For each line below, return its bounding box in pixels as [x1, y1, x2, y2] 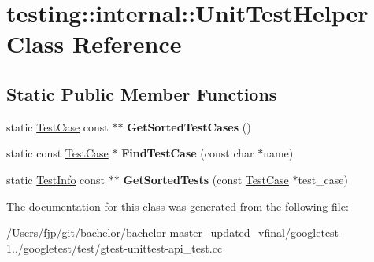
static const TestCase [6, 145, 109, 161]
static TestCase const [6, 118, 109, 135]
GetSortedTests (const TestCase [123, 171, 289, 187]
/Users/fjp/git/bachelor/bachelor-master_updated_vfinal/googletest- [6, 224, 343, 241]
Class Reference [6, 28, 182, 60]
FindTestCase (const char [121, 145, 254, 161]
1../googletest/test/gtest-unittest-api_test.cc [6, 239, 223, 256]
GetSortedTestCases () [127, 118, 251, 135]
